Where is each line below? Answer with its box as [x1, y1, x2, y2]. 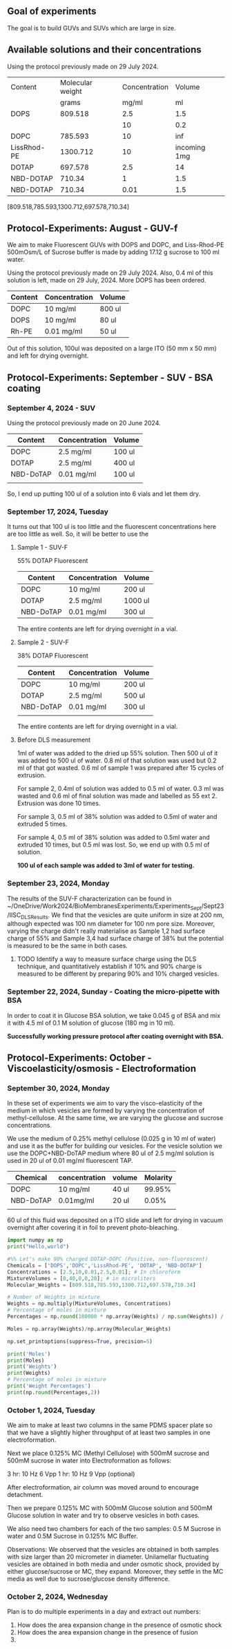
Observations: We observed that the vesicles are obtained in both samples [7, 1545, 220, 1554]
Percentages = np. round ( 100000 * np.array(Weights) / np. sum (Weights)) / [7, 1313, 224, 1320]
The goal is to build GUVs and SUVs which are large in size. [7, 23, 176, 32]
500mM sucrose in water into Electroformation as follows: [7, 1456, 172, 1465]
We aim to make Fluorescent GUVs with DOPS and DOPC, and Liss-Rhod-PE [7, 241, 224, 249]
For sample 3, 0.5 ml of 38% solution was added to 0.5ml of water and [17, 813, 217, 821]
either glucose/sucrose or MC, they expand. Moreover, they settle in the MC [7, 1568, 224, 1576]
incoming [175, 142, 206, 152]
